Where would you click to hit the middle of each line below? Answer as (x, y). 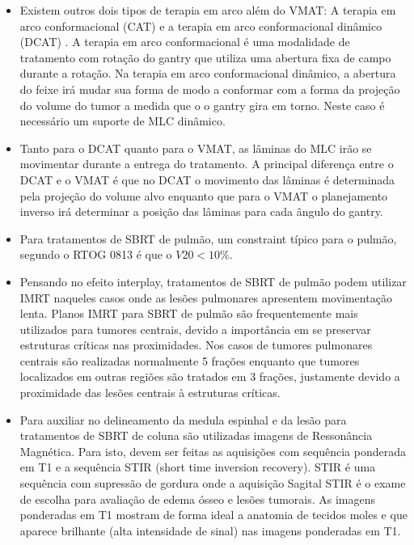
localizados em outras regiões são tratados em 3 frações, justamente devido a (210, 376)
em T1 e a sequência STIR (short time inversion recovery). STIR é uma (198, 467)
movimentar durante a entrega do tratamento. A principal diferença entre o (207, 164)
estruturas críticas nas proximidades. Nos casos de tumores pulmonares (196, 345)
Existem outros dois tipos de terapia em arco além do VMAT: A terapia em (208, 10)
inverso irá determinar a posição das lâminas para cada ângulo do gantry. (201, 211)
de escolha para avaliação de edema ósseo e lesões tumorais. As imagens (198, 499)
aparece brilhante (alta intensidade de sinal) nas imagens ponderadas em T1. (210, 530)
